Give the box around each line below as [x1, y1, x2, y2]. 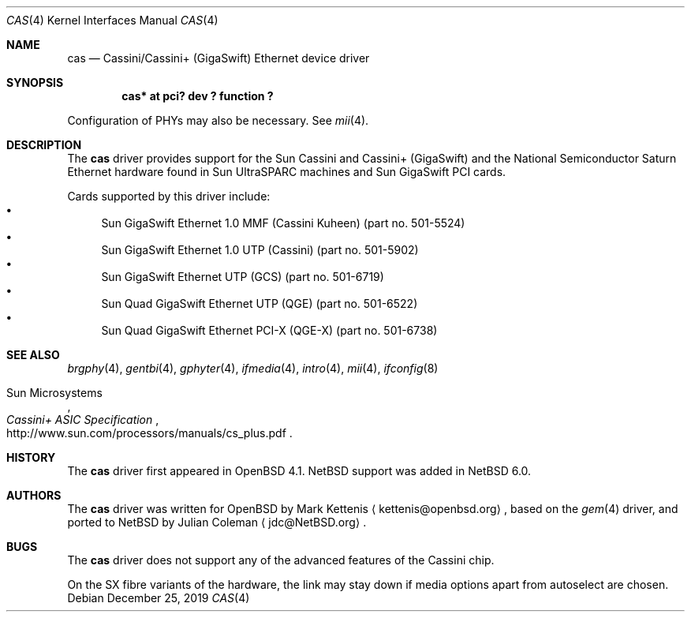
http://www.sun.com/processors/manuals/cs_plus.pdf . [6, 426, 293, 440]
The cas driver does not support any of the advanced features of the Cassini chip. [67, 553, 495, 567]
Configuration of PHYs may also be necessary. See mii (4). [67, 114, 369, 127]
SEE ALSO [6, 348, 60, 361]
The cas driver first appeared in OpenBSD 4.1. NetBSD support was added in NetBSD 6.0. [67, 464, 532, 478]
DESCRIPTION [6, 138, 82, 152]
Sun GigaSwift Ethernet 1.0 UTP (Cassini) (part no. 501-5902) [101, 243, 419, 257]
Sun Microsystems [6, 386, 103, 399]
